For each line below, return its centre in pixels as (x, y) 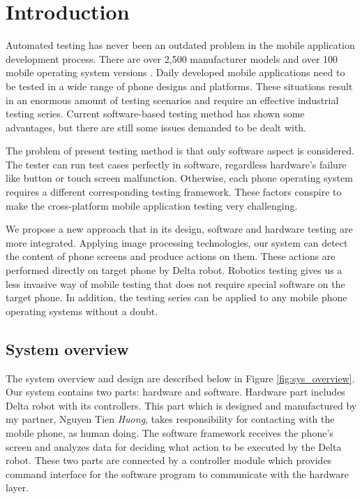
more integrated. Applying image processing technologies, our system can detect (177, 242)
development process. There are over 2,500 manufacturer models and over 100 (172, 58)
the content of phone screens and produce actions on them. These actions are (171, 256)
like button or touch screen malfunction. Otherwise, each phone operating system (179, 178)
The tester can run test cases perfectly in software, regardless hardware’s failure (176, 164)
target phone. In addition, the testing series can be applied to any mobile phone (176, 297)
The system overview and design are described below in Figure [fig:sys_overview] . (180, 378)
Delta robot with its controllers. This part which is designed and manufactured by (181, 405)
